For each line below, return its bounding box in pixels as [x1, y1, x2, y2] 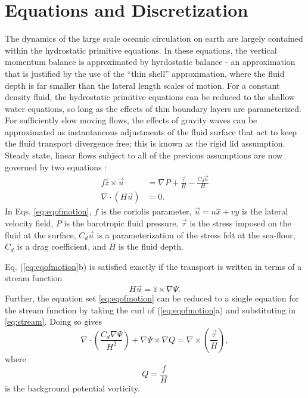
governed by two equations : [5, 160, 107, 173]
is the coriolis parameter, [101, 205, 192, 217]
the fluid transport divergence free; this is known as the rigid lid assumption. [5, 137, 285, 150]
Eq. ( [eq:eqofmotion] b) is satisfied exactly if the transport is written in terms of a [5, 260, 302, 272]
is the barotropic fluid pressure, [64, 217, 179, 229]
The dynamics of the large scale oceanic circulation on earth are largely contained [5, 32, 303, 45]
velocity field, [5, 217, 54, 229]
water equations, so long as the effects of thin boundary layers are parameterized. [5, 102, 301, 114]
